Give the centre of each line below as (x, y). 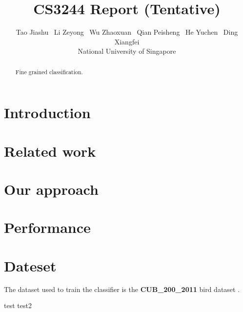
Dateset (30, 265)
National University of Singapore (127, 51)
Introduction (47, 113)
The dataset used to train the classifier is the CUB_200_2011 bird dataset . (122, 289)
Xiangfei (127, 41)
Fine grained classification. (49, 72)
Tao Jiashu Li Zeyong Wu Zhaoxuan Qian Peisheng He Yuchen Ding (127, 32)
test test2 (18, 305)
